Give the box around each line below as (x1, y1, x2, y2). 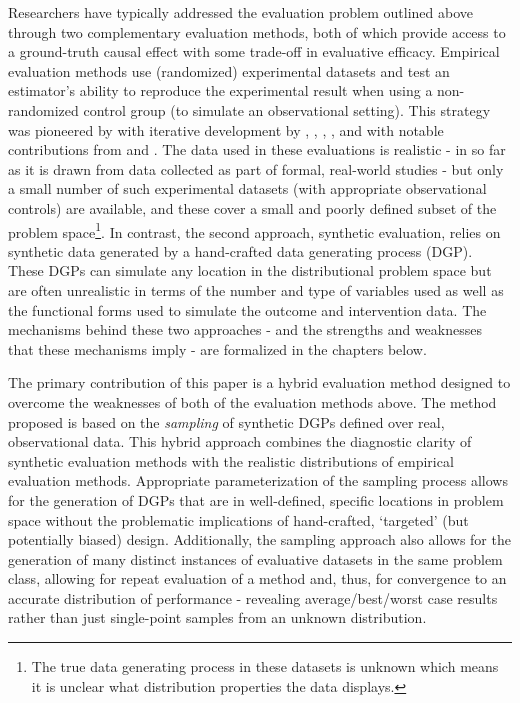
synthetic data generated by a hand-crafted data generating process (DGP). (8, 240, 473, 261)
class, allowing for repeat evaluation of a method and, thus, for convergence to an (8, 568, 507, 589)
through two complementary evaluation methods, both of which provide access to (8, 21, 506, 42)
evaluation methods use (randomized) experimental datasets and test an (8, 60, 450, 81)
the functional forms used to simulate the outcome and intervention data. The (8, 299, 487, 320)
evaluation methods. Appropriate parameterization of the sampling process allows (8, 470, 508, 491)
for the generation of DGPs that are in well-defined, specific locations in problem (8, 489, 504, 510)
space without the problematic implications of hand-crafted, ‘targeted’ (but (8, 509, 469, 530)
